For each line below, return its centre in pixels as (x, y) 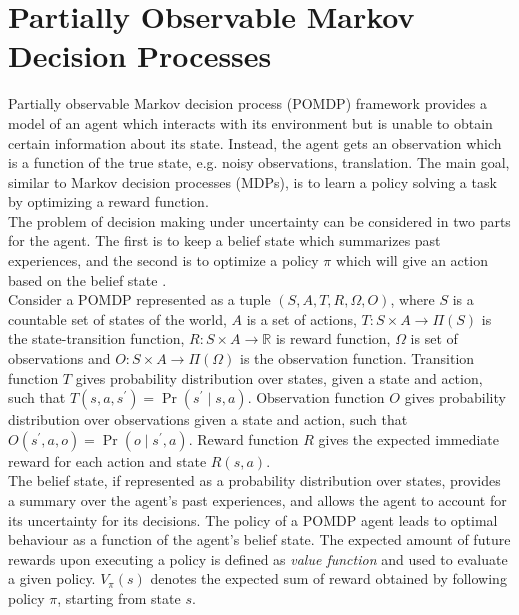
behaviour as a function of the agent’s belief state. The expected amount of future (259, 539)
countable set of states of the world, (117, 318)
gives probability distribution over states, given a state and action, (279, 377)
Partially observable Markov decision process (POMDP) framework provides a (248, 103)
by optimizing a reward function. (108, 201)
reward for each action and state (107, 460)
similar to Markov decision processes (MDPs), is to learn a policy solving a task (252, 181)
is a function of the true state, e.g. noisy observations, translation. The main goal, (259, 162)
